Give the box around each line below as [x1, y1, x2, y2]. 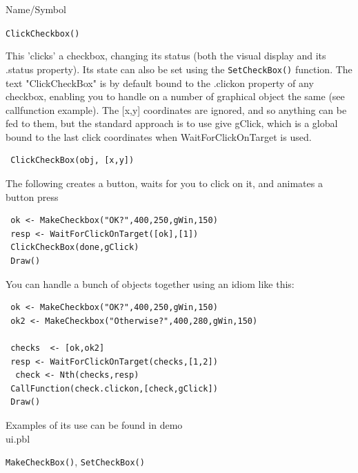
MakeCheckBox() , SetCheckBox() [6, 454, 145, 469]
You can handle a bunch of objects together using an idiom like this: [6, 276, 295, 291]
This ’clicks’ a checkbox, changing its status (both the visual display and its [6, 48, 326, 63]
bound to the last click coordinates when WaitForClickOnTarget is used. [6, 129, 312, 144]
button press [6, 189, 59, 204]
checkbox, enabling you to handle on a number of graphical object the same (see [6, 89, 345, 104]
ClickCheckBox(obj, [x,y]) [10, 155, 135, 166]
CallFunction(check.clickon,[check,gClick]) [10, 383, 218, 394]
